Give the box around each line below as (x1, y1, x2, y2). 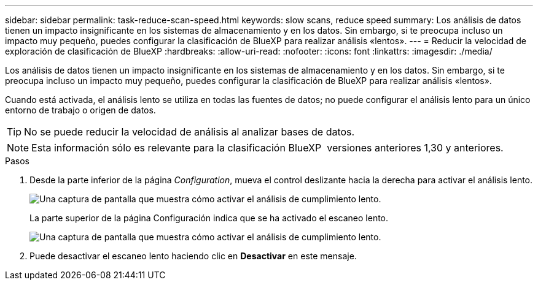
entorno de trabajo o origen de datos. (5, 105, 156, 115)
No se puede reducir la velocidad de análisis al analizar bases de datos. (24, 126, 355, 138)
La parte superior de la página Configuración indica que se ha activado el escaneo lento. (29, 213, 389, 223)
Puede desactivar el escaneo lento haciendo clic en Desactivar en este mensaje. (29, 251, 357, 261)
